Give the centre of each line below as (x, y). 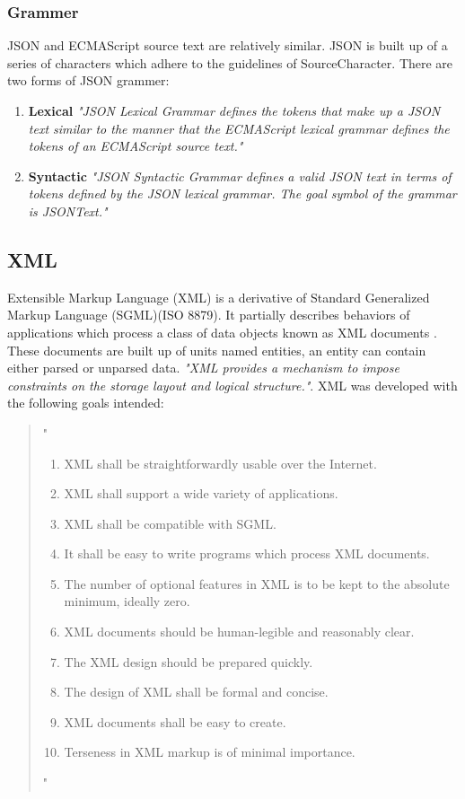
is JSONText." (68, 211)
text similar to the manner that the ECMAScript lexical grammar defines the (239, 128)
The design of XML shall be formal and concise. (196, 692)
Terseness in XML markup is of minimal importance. (210, 752)
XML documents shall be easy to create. (175, 721)
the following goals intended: (86, 403)
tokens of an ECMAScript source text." (136, 146)
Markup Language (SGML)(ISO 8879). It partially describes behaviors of (209, 315)
